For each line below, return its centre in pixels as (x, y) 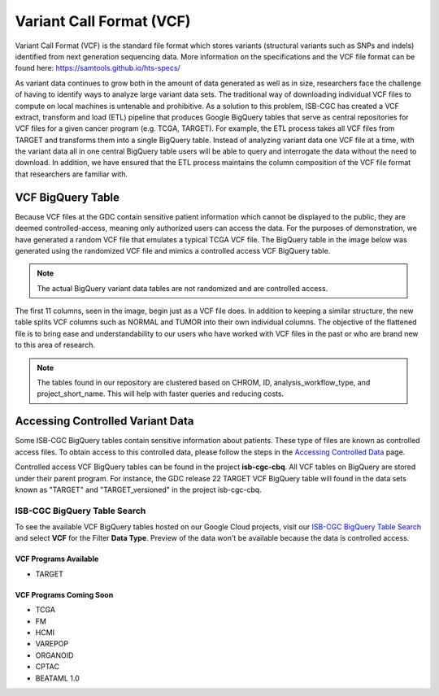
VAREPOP (52, 644)
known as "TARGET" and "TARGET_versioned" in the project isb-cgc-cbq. (138, 489)
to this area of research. (55, 345)
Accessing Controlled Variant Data (104, 422)
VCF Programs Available (57, 559)
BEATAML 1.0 (58, 678)
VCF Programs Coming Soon (64, 594)
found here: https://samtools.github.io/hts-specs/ (98, 68)
